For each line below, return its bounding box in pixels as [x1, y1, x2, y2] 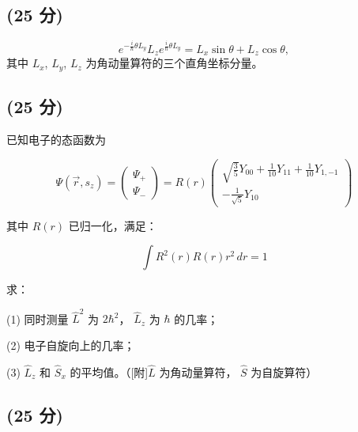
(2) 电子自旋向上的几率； [6, 337, 135, 354]
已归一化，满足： [68, 217, 157, 233]
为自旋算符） [251, 363, 318, 380]
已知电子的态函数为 [6, 131, 106, 148]
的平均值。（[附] [70, 363, 149, 380]
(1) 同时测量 [6, 310, 69, 327]
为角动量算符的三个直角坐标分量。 [85, 55, 263, 71]
